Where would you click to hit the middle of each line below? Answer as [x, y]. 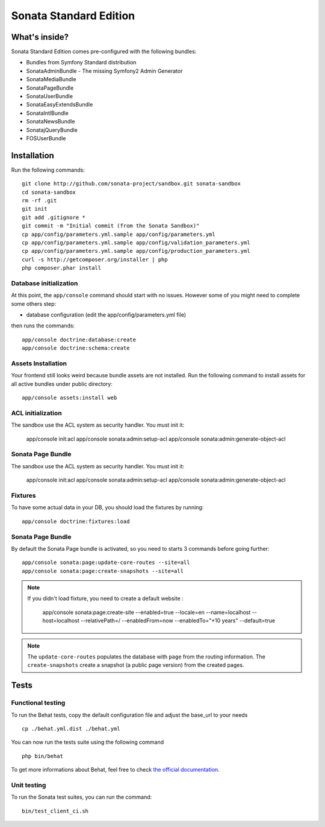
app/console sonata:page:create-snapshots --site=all [103, 571]
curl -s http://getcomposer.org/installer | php [95, 259]
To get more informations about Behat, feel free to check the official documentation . [115, 770]
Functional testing [38, 703]
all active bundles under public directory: [62, 384]
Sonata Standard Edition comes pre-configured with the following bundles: [104, 52]
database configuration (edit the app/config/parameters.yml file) [106, 315]
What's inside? [40, 37]
